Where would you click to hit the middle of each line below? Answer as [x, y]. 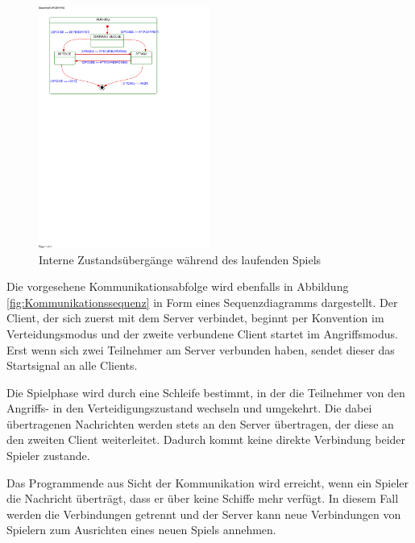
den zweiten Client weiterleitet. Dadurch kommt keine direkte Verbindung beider [206, 439]
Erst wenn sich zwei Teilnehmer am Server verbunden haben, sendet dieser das [201, 349]
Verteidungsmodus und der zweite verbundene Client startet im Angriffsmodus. [202, 333]
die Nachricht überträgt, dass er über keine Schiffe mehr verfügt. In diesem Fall [203, 498]
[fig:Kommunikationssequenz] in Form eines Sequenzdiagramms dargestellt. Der [202, 302]
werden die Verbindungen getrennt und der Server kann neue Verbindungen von [204, 514]
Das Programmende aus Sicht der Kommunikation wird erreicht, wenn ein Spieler [207, 482]
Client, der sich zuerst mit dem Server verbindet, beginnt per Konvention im [195, 318]
